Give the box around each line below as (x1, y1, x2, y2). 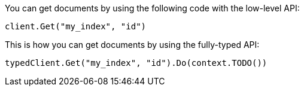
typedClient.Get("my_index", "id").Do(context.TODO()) (5, 58, 267, 68)
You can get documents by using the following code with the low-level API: (5, 3, 300, 13)
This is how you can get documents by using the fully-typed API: (5, 40, 260, 50)
